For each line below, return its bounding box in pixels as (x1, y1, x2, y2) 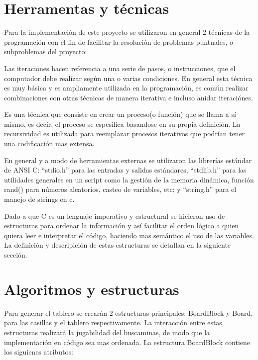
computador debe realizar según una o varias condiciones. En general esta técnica (4, 73, 253, 83)
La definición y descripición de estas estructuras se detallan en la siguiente (4, 240, 231, 250)
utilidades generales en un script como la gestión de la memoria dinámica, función (4, 174, 254, 184)
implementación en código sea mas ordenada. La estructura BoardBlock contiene (4, 337, 251, 347)
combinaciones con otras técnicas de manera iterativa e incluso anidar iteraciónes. (4, 92, 253, 102)
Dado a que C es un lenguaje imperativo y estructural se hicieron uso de (4, 210, 225, 221)
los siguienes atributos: (4, 347, 73, 357)
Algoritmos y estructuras (4, 278, 179, 299)
